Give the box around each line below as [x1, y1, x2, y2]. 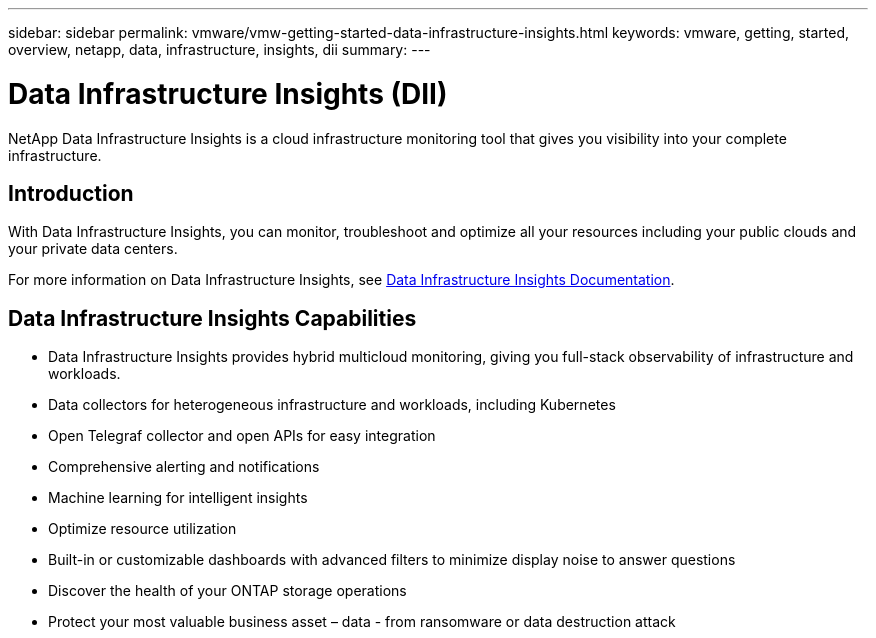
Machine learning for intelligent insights [48, 489, 308, 507]
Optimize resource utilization [48, 520, 237, 538]
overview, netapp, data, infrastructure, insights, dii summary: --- [8, 41, 431, 58]
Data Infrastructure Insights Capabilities [8, 305, 417, 331]
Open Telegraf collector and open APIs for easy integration [48, 427, 436, 445]
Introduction [8, 180, 134, 206]
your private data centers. [8, 240, 178, 258]
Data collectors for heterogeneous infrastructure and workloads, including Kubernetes [48, 396, 616, 414]
